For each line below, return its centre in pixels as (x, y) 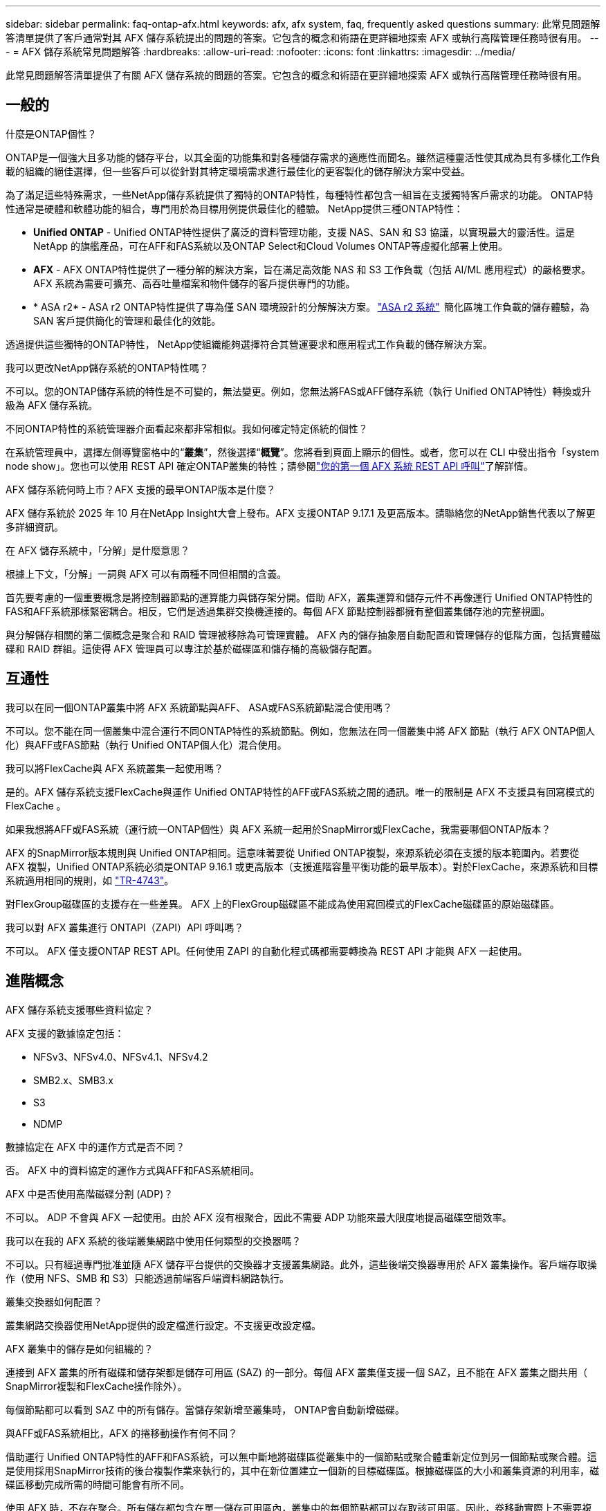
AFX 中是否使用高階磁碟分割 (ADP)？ (90, 1193)
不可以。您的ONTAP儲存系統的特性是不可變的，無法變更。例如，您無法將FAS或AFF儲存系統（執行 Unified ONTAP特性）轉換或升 (299, 391)
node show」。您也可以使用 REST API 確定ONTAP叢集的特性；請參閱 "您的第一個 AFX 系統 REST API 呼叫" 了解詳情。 (269, 466)
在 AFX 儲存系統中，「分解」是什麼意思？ (98, 550)
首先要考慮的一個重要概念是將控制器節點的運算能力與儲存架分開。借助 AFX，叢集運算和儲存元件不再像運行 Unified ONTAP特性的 (299, 597)
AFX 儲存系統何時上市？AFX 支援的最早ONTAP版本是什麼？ (141, 489)
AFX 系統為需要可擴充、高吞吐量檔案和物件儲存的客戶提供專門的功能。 (194, 283)
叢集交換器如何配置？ (54, 1301)
